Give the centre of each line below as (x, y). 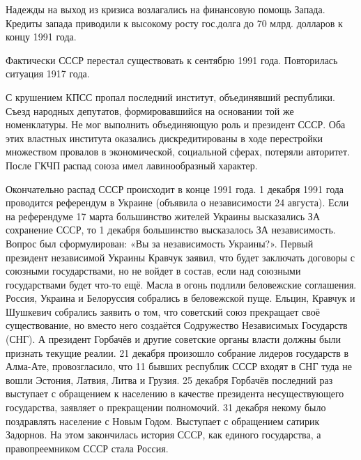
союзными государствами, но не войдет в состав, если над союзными (153, 271)
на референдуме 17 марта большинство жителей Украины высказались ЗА (163, 216)
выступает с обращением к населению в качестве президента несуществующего (175, 393)
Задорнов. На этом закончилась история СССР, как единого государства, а (163, 435)
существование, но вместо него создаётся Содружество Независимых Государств (177, 325)
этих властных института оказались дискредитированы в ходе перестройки (164, 138)
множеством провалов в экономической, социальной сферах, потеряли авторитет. (178, 152)
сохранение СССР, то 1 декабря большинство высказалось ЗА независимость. (171, 230)
